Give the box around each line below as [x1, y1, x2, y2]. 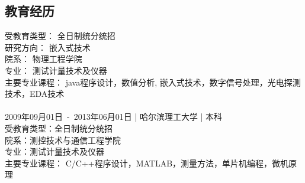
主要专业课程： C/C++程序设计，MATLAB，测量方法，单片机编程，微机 [5, 156, 289, 169]
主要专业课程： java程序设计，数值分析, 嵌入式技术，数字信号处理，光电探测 [5, 76, 301, 88]
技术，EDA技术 [5, 87, 65, 100]
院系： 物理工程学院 [5, 53, 82, 65]
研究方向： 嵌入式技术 [5, 41, 91, 53]
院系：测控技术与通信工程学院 [5, 133, 121, 146]
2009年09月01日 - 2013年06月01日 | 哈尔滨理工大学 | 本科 [5, 110, 223, 123]
